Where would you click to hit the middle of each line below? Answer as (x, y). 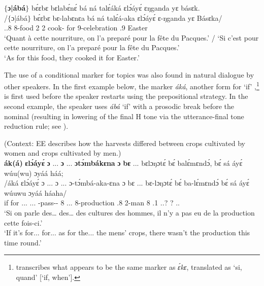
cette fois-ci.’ (23, 222)
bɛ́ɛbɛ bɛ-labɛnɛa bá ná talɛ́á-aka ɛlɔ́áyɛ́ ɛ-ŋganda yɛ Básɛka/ (128, 17)
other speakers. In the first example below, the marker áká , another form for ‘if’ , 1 (132, 85)
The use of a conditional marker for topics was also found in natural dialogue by (129, 74)
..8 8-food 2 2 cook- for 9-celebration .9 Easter (76, 28)
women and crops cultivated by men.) (63, 153)
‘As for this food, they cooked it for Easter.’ (72, 57)
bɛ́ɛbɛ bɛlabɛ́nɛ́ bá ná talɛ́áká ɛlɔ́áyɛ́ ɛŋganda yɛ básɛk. (115, 8)
